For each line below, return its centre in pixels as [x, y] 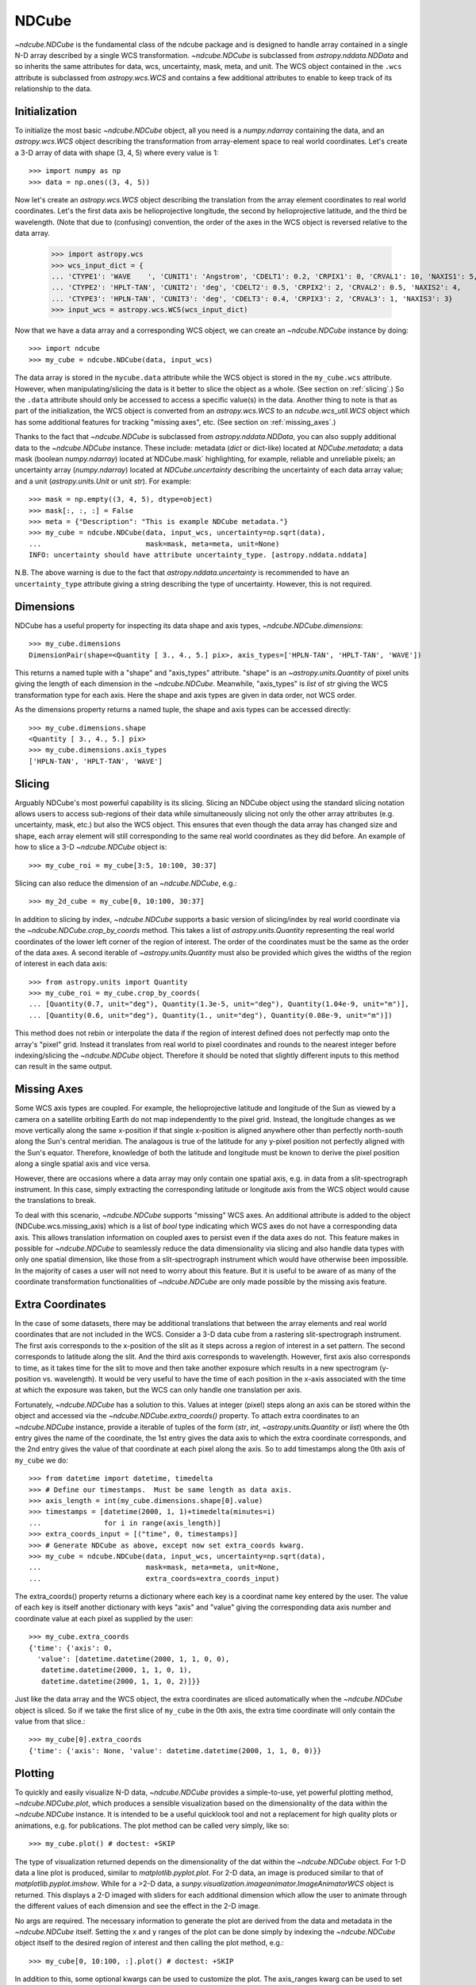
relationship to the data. [54, 89]
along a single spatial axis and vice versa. [83, 1164]
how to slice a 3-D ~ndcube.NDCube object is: [91, 847]
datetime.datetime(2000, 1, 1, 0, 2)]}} [121, 1681]
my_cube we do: [42, 1460]
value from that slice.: [50, 1721]
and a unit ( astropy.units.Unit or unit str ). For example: [103, 481]
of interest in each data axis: [61, 964]
